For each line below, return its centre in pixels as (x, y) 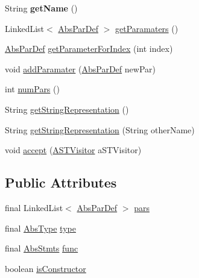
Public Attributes (61, 182)
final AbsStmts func (42, 248)
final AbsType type (40, 228)
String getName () (41, 8)
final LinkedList (34, 207)
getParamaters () (147, 28)
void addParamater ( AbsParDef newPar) (80, 68)
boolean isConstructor (46, 268)
